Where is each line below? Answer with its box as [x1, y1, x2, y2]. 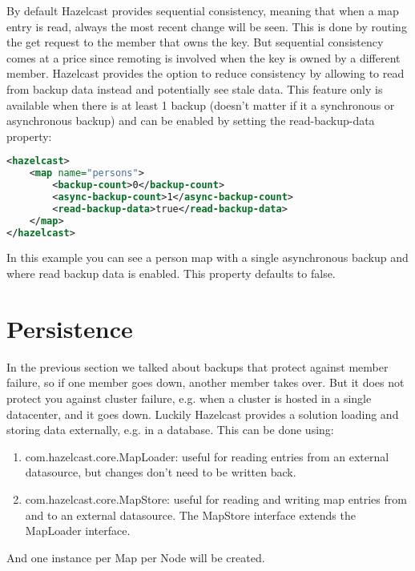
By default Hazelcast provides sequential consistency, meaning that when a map [6, 2, 399, 18]
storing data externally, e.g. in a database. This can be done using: [6, 421, 334, 438]
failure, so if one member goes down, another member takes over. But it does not [6, 374, 405, 391]
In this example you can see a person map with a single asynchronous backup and [6, 249, 409, 266]
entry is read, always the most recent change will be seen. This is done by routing [6, 18, 407, 34]
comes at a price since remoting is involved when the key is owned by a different [6, 49, 401, 66]
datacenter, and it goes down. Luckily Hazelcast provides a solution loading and [6, 405, 399, 422]
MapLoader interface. [25, 522, 131, 539]
